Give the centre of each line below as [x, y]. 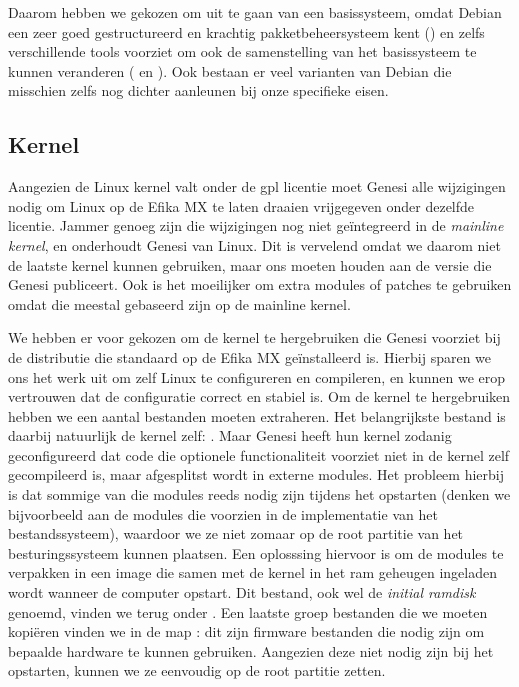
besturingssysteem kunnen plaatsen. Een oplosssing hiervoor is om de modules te [256, 552]
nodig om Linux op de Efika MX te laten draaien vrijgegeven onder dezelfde [241, 205]
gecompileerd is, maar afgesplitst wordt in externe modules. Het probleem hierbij [256, 474]
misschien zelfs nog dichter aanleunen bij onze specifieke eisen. [198, 90]
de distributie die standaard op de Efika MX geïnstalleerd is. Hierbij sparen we [250, 356]
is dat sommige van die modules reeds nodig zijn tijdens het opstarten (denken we [259, 494]
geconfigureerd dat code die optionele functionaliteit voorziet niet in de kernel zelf [259, 454]
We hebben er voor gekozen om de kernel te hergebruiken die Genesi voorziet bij [254, 337]
